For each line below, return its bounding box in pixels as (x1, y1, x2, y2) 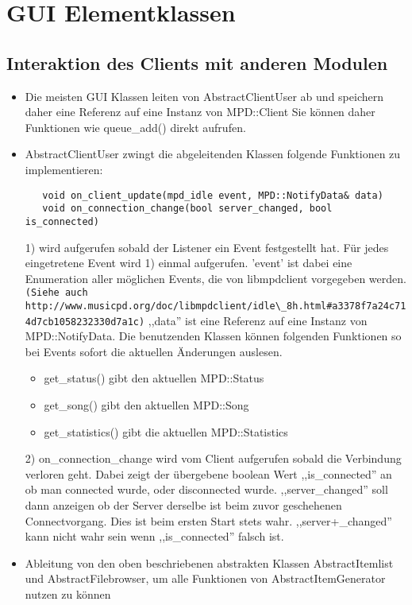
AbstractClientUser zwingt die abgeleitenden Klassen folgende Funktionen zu (25, 145, 401, 162)
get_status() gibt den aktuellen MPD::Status (44, 370, 264, 386)
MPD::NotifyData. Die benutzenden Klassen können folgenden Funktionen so (25, 328, 402, 344)
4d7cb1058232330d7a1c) (25, 316, 145, 328)
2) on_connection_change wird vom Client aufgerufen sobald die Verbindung (25, 450, 402, 467)
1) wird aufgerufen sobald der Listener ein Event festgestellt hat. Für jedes (25, 239, 389, 255)
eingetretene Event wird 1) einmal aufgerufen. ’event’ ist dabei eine (25, 254, 352, 271)
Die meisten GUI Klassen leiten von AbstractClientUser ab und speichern (25, 87, 383, 104)
